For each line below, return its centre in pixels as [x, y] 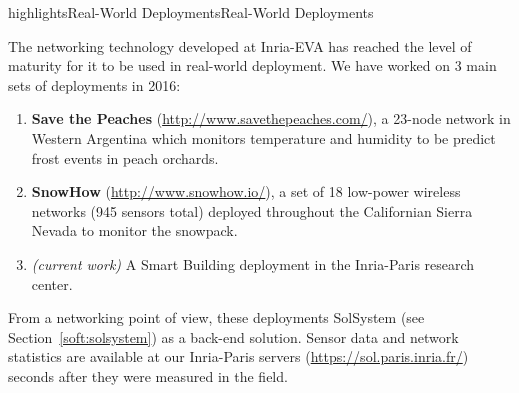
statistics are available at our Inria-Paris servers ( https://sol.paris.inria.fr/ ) [238, 356]
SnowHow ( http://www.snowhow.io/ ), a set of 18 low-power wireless [246, 191]
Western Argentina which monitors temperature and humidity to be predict [263, 137]
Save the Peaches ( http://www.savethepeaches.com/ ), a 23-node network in [271, 118]
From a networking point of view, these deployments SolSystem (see [216, 317]
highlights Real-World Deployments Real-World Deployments [191, 12]
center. [52, 283]
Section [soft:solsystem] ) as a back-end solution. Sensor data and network [233, 336]
